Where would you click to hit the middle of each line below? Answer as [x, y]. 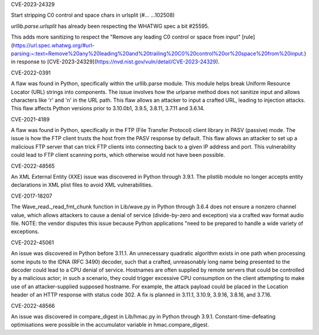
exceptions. [25, 231]
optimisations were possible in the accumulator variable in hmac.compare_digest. [110, 325]
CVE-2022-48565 [33, 166]
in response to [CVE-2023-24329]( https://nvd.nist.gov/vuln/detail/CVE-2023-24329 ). [115, 62]
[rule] [248, 37]
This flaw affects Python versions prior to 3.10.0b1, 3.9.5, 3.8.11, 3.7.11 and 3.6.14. [108, 108]
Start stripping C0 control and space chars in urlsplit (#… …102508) [93, 15]
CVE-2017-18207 [32, 196]
